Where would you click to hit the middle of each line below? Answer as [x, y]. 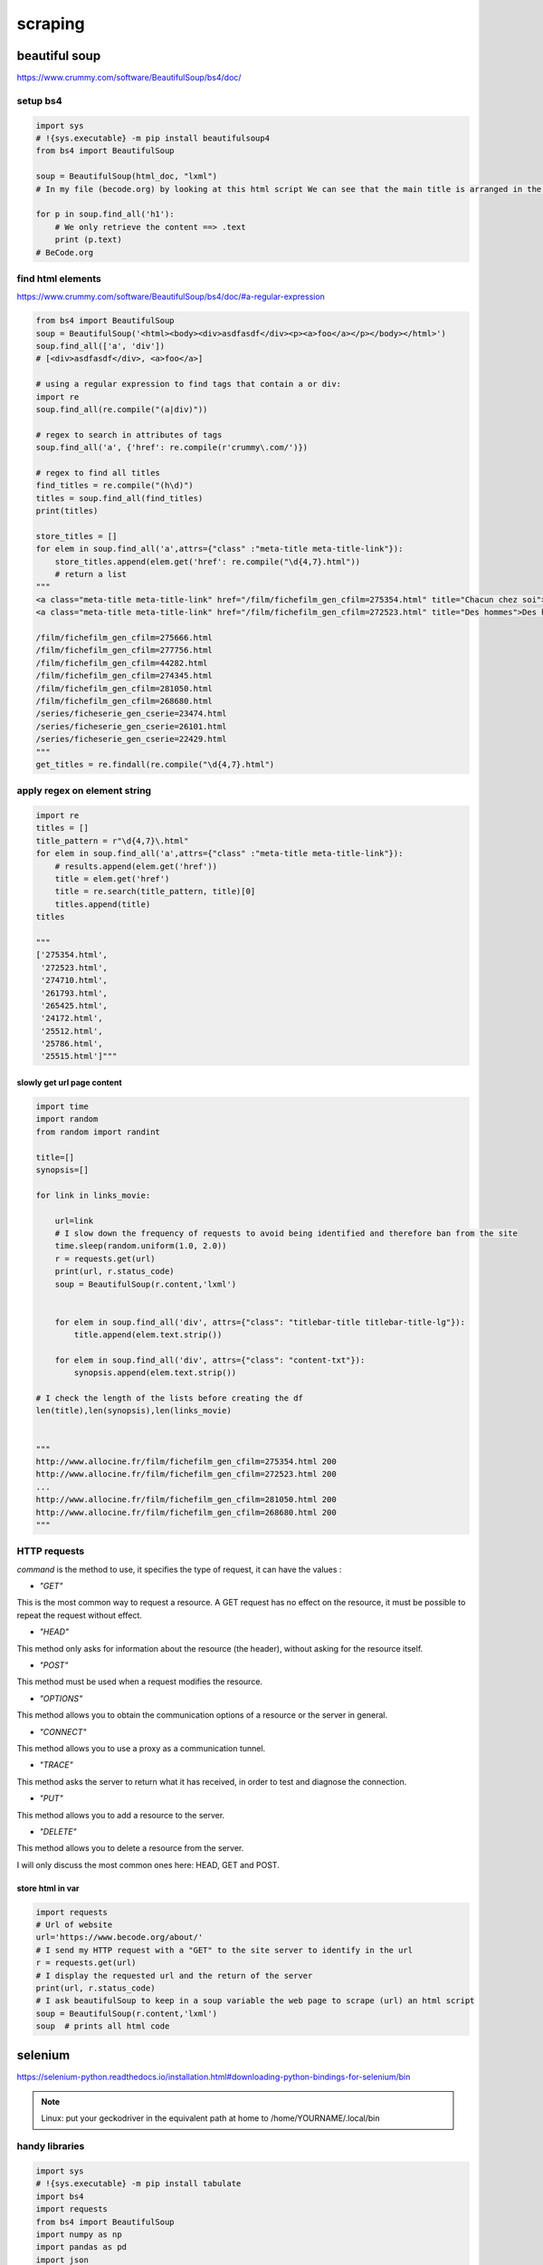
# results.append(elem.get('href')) [136, 866]
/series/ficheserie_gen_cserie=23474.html [131, 714]
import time [62, 1107]
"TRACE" [56, 1765]
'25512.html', [72, 1031]
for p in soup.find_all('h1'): [105, 214]
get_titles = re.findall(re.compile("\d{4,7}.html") [155, 764]
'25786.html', [72, 1044]
